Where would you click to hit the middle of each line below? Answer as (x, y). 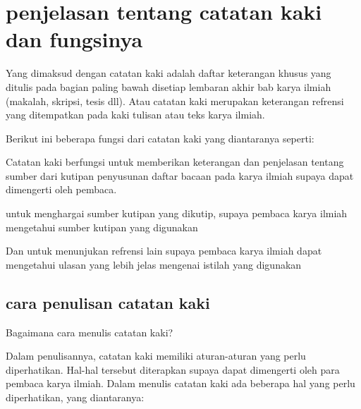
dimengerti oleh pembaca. (61, 189)
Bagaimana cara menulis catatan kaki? (90, 332)
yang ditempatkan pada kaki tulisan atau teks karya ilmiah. (135, 115)
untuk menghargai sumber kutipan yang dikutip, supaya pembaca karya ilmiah (177, 213)
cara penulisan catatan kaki (108, 302)
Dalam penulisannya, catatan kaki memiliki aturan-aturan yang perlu (156, 356)
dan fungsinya (74, 39)
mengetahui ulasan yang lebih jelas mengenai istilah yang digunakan (154, 264)
